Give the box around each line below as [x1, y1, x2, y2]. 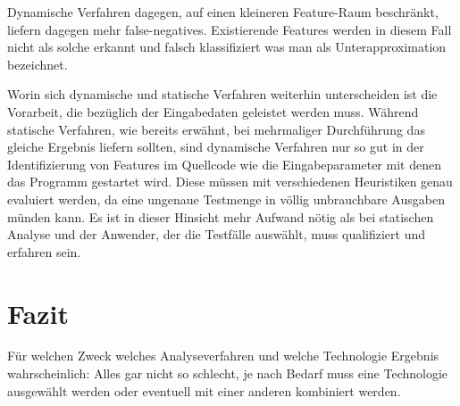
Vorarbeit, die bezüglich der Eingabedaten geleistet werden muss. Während [7, 102, 419, 120]
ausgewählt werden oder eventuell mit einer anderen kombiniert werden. [7, 381, 401, 400]
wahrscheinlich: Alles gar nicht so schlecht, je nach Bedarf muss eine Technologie [7, 364, 448, 383]
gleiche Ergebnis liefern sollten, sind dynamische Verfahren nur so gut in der [7, 137, 424, 156]
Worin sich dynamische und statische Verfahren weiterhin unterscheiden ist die [7, 85, 438, 104]
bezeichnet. [7, 54, 68, 73]
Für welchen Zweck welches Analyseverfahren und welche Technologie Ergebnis [7, 346, 439, 365]
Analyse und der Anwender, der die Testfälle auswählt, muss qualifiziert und [7, 225, 426, 244]
